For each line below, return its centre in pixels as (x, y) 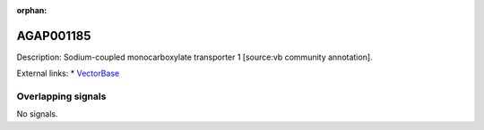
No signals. (37, 114)
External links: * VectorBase (68, 73)
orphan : (32, 10)
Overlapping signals (61, 96)
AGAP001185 (54, 36)
